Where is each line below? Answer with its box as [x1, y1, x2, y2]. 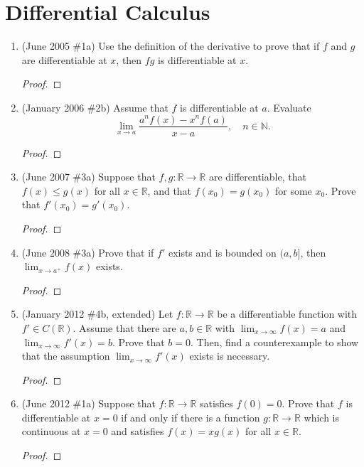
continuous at [21, 424, 81, 439]
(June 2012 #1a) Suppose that [21, 396, 156, 411]
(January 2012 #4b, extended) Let [21, 306, 173, 321]
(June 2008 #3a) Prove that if [21, 245, 154, 259]
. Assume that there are [73, 320, 176, 335]
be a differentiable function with [217, 306, 358, 321]
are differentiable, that [208, 169, 306, 184]
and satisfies [111, 424, 164, 439]
